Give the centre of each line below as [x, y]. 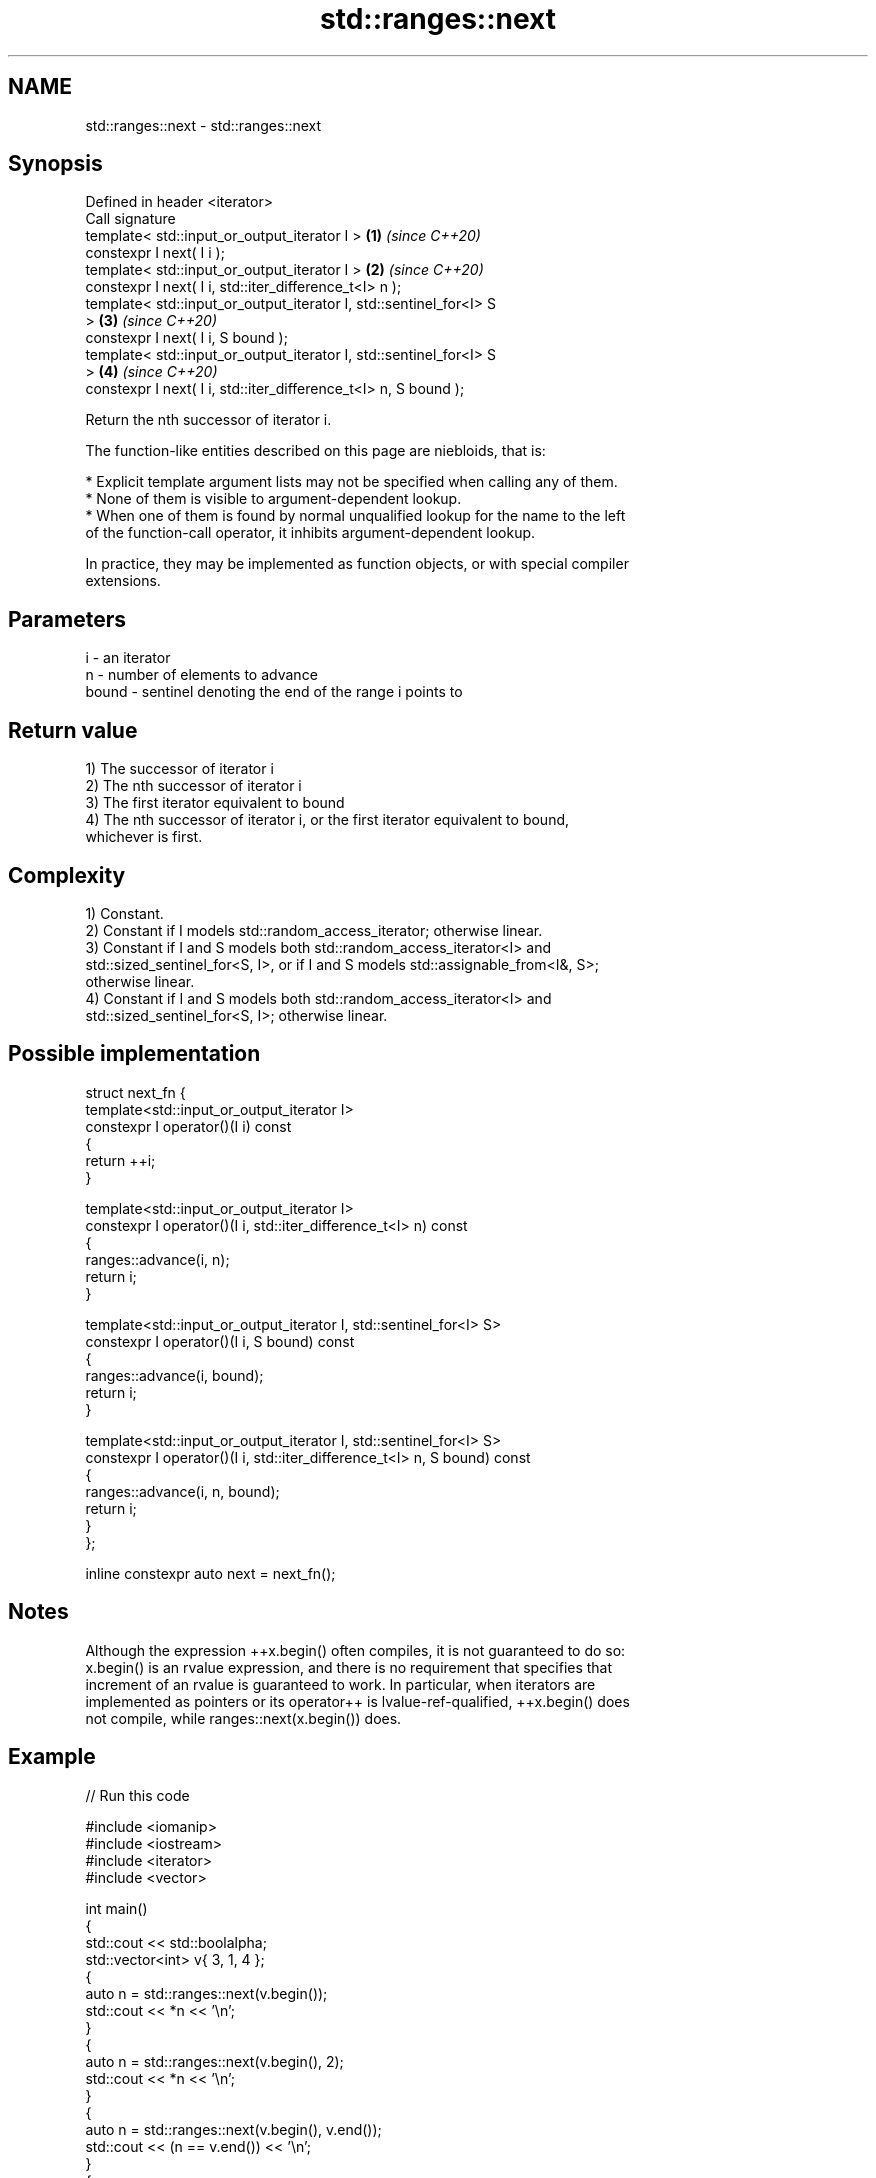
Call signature [130, 219]
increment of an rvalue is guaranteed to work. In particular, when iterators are [340, 1684]
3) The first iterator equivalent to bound [215, 803]
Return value [73, 730]
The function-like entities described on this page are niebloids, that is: [315, 451]
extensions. [123, 581]
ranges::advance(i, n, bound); [182, 1491]
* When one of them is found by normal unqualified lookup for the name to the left [355, 516]
